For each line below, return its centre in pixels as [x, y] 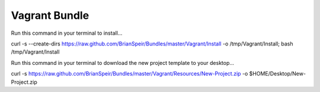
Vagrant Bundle [50, 15]
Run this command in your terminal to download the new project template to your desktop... [122, 63]
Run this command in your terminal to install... [67, 33]
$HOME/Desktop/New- [278, 74]
